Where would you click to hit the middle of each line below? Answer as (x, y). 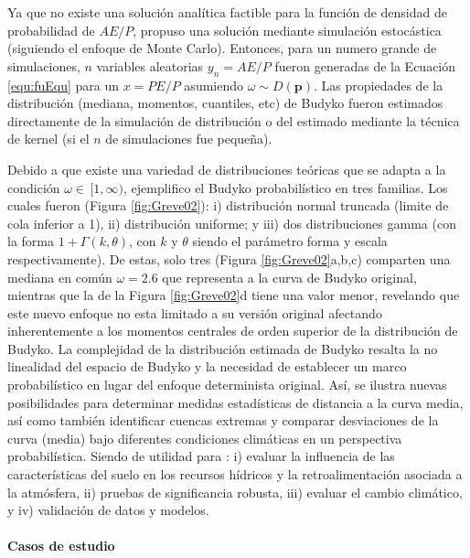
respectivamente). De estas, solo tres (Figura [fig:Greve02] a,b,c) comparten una (229, 258)
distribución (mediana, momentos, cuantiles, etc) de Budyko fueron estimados (225, 103)
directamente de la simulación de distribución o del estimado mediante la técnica (234, 120)
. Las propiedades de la (378, 85)
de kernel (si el (48, 139)
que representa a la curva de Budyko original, (289, 277)
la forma (31, 241)
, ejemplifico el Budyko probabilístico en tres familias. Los (285, 187)
